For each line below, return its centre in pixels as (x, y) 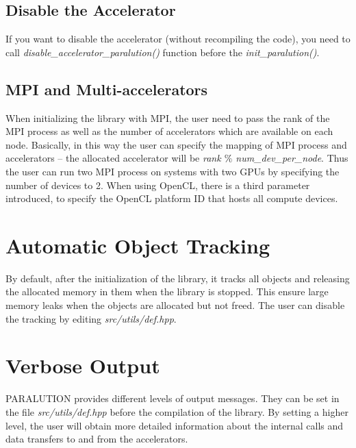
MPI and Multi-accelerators (107, 89)
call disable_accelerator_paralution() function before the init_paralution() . (163, 52)
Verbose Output (83, 365)
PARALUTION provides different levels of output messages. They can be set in (173, 398)
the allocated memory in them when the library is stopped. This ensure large (167, 291)
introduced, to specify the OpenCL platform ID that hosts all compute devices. (172, 198)
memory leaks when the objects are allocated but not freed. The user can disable (175, 305)
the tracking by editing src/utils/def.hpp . (91, 318)
